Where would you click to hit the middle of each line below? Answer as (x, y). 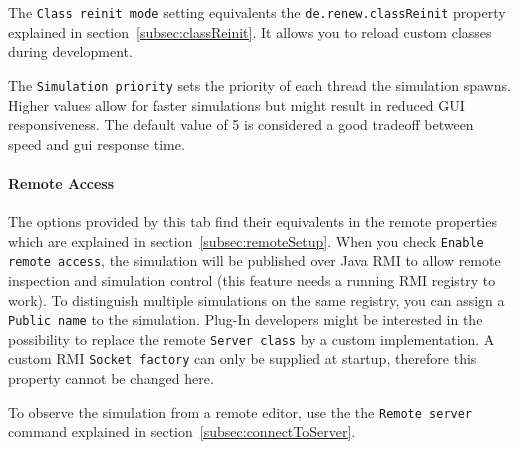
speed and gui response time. (96, 143)
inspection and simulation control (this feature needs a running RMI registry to (252, 279)
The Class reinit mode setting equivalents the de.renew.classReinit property (257, 12)
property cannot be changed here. (111, 378)
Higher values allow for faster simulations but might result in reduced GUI (236, 104)
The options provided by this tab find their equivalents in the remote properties (252, 221)
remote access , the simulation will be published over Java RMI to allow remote (254, 260)
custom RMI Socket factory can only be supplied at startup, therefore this (242, 358)
